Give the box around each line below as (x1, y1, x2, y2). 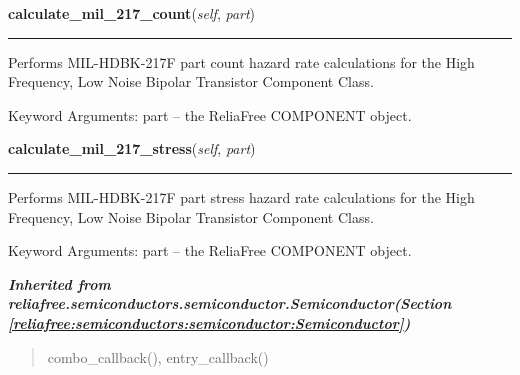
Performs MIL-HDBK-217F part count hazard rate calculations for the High (8, 51, 475, 72)
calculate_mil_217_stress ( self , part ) (8, 138, 256, 159)
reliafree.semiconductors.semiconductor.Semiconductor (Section (8, 293, 452, 314)
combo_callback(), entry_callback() (47, 346, 269, 367)
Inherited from (8, 273, 111, 294)
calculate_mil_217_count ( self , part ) (8, 3, 256, 23)
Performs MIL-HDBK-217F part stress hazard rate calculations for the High (8, 186, 475, 207)
